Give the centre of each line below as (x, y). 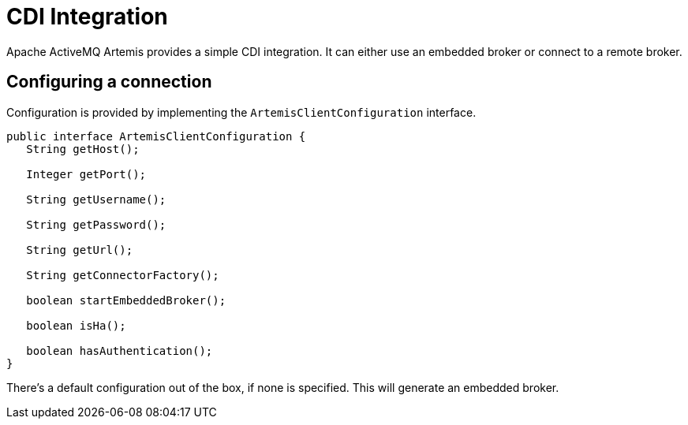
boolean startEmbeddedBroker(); (126, 300)
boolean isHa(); (76, 325)
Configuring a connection (109, 82)
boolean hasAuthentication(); (120, 350)
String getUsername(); (96, 199)
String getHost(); (83, 149)
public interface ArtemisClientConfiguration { (156, 136)
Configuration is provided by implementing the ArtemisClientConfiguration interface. (241, 112)
